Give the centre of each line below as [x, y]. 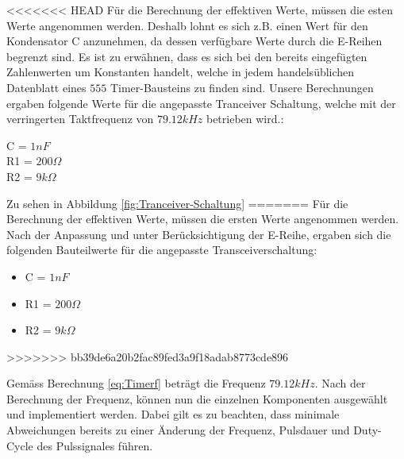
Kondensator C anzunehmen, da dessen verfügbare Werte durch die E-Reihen [194, 41]
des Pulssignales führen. [95, 445]
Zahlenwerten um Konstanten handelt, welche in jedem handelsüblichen [181, 72]
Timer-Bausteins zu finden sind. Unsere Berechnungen [242, 87]
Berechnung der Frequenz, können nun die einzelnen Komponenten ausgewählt [197, 398]
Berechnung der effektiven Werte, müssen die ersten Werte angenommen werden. [203, 219]
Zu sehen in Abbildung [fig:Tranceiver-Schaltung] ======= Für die [177, 203]
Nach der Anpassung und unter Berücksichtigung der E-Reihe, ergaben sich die [199, 234]
